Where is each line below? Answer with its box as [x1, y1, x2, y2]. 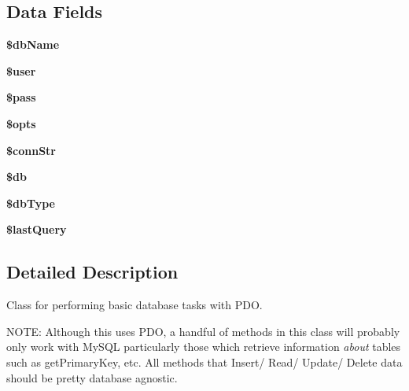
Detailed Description [6, 260, 179, 284]
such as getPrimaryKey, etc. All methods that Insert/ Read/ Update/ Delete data [6, 353, 403, 370]
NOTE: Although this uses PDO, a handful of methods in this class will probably [6, 323, 400, 339]
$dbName [6, 36, 60, 53]
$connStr [6, 142, 56, 158]
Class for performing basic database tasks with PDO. [6, 297, 263, 313]
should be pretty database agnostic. [6, 369, 178, 385]
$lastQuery [6, 221, 67, 238]
